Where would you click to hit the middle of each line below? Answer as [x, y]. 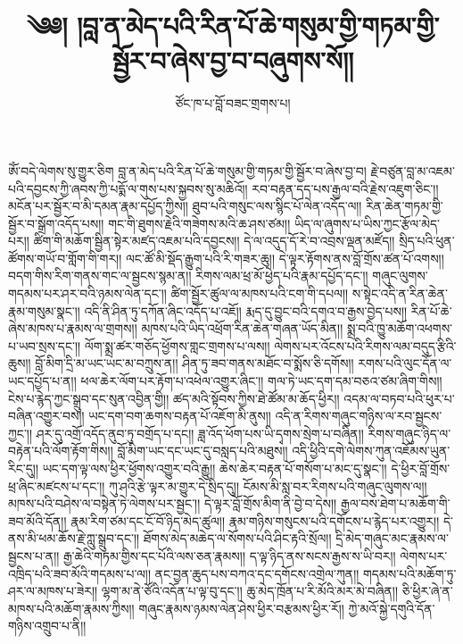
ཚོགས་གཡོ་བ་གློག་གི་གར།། [65, 258]
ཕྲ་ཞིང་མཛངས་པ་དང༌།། [57, 485]
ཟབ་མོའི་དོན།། [37, 520]
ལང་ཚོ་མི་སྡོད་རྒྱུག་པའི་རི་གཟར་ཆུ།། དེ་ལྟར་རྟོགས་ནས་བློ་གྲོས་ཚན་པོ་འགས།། [285, 258]
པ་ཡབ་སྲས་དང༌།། [45, 345]
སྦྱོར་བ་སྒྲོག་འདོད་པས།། [56, 223]
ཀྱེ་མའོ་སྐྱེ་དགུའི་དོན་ [392, 608]
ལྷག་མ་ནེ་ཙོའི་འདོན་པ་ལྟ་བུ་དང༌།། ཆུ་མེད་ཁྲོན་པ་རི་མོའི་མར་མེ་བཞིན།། [250, 591]
